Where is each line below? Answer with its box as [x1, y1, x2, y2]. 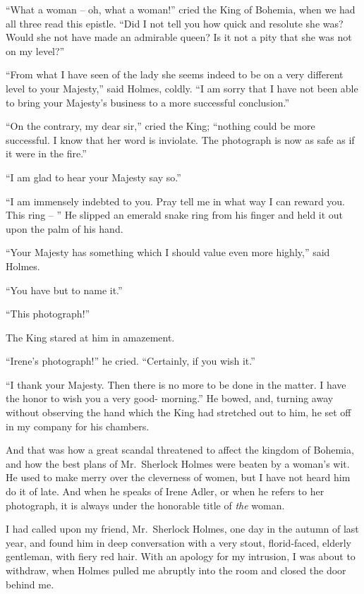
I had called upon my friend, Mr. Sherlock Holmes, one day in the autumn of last [6, 521, 359, 536]
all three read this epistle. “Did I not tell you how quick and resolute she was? [6, 16, 344, 30]
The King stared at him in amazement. [6, 329, 175, 344]
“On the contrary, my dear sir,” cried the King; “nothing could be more [6, 119, 315, 133]
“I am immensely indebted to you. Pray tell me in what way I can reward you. [6, 193, 346, 208]
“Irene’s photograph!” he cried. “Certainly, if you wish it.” [6, 353, 255, 368]
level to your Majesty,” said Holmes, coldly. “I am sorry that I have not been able [6, 80, 358, 95]
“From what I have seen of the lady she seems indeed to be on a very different [6, 67, 344, 82]
